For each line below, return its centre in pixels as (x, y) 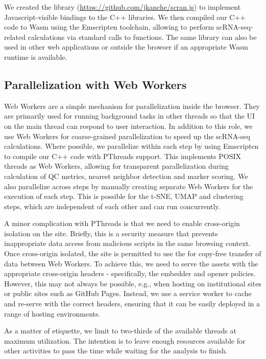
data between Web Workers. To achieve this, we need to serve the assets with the (131, 263)
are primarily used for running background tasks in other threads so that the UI (130, 116)
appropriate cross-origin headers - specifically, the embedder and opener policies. (130, 273)
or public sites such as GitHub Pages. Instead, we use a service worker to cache (128, 293)
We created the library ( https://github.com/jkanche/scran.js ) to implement (123, 7)
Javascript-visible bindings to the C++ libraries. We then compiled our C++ (125, 17)
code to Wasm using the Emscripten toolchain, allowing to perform (109, 27)
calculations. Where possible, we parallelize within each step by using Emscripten (131, 146)
